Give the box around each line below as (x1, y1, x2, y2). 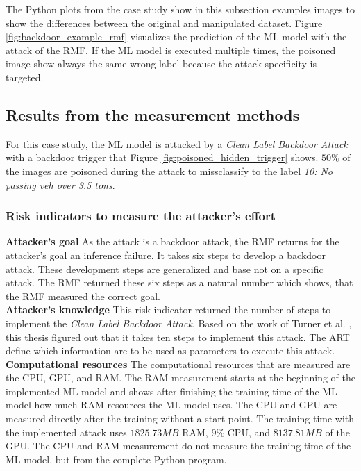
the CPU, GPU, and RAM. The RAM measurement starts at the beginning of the (6, 370, 356, 385)
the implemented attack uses (6, 424, 127, 439)
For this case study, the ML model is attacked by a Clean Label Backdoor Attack (6, 136, 348, 151)
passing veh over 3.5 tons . (6, 177, 115, 192)
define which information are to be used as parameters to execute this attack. (6, 343, 335, 358)
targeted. (6, 69, 44, 84)
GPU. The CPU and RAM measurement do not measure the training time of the (6, 438, 351, 453)
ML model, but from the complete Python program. (6, 452, 227, 466)
